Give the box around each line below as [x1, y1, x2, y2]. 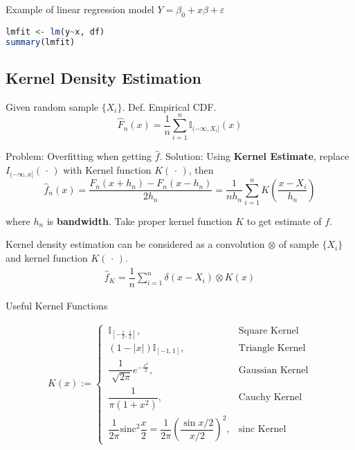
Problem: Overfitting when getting [6, 149, 152, 163]
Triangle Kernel [238, 343, 306, 353]
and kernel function [6, 251, 88, 265]
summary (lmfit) [6, 37, 75, 47]
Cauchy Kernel [238, 393, 302, 403]
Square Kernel [238, 325, 299, 336]
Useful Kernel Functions [6, 298, 108, 312]
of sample [278, 237, 319, 251]
